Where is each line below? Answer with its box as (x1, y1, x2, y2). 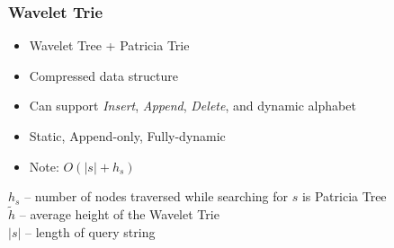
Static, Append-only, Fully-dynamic (29, 127, 226, 145)
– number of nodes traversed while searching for (24, 187, 288, 206)
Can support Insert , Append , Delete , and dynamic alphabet (29, 96, 356, 115)
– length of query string (25, 222, 156, 241)
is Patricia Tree (301, 187, 387, 206)
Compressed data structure (29, 66, 179, 84)
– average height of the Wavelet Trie (19, 205, 219, 223)
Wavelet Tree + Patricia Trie (29, 36, 190, 55)
